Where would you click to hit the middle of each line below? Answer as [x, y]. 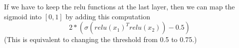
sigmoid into [23, 16]
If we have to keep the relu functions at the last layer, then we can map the [119, 6]
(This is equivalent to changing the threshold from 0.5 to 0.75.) [101, 39]
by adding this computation [108, 16]
